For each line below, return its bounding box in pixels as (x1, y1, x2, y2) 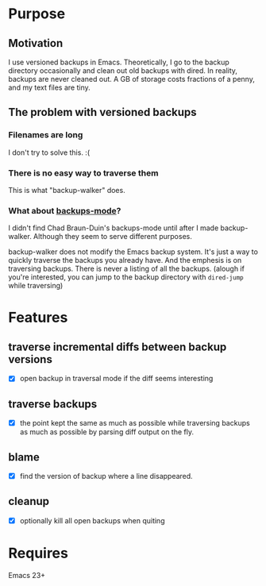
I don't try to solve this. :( (8, 148, 90, 157)
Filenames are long (8, 129, 83, 141)
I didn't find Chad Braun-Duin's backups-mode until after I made (8, 223, 219, 233)
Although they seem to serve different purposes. (33, 232, 192, 241)
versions (8, 353, 53, 366)
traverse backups (8, 397, 98, 411)
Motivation (8, 37, 64, 50)
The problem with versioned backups (8, 106, 197, 119)
